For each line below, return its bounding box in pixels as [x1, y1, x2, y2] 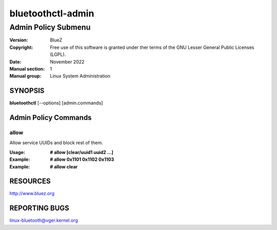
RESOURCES [9, 177, 51, 186]
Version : [9, 37, 28, 43]
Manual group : [9, 73, 42, 79]
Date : [9, 59, 22, 65]
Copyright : [9, 44, 33, 50]
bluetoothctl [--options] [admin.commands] [9, 100, 103, 106]
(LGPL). [50, 51, 66, 57]
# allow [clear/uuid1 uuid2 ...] [50, 149, 114, 155]
